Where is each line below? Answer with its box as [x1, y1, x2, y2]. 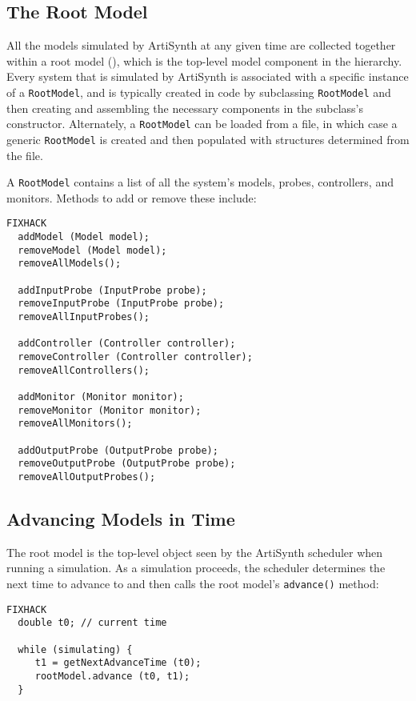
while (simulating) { [18, 643, 133, 655]
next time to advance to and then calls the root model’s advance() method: [6, 575, 379, 591]
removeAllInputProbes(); [18, 310, 150, 322]
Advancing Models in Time [6, 506, 235, 531]
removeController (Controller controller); [18, 350, 253, 363]
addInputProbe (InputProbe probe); [18, 284, 207, 296]
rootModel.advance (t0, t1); [34, 670, 190, 682]
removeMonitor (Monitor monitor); [18, 404, 202, 416]
